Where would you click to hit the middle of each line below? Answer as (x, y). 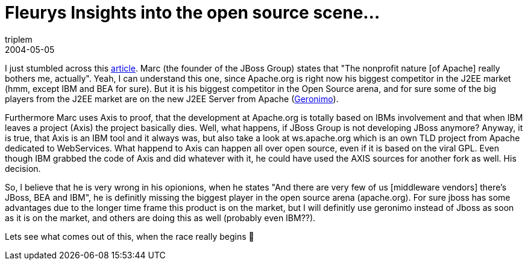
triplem (19, 39)
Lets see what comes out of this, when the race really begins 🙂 (130, 236)
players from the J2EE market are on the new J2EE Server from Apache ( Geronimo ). (172, 99)
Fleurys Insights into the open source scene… (193, 13)
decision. (23, 168)
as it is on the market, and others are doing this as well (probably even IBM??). (160, 218)
